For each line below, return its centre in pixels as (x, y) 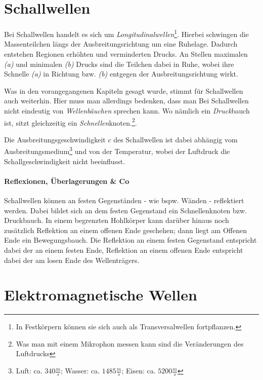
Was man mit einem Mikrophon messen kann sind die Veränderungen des (130, 343)
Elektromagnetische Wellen (101, 295)
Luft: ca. (29, 371)
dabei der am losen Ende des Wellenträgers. (72, 260)
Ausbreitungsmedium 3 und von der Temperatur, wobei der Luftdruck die (117, 150)
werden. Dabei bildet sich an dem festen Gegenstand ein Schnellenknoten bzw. (126, 210)
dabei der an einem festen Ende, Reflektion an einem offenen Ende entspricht (124, 250)
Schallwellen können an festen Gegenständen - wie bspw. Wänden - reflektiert (124, 200)
